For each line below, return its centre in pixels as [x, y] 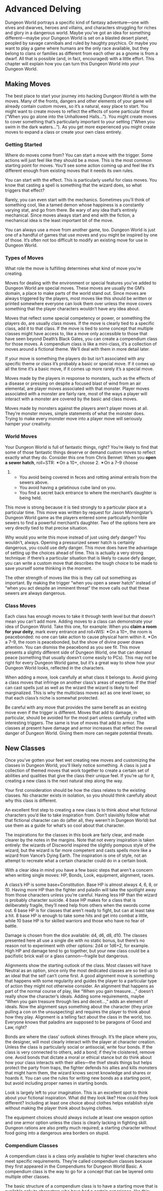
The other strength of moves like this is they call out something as [71, 578]
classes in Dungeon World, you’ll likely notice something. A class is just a [78, 765]
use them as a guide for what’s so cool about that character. [65, 825]
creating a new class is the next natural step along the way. [64, 781]
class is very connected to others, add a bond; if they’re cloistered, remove [80, 1052]
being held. [31, 498]
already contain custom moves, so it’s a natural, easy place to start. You [77, 106]
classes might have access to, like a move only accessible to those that [76, 334]
